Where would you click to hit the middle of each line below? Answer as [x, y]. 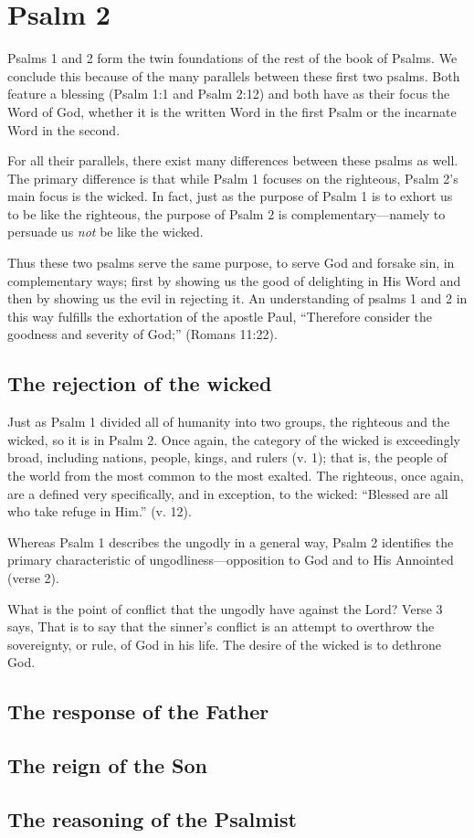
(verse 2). [33, 577]
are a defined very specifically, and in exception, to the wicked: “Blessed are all [228, 493]
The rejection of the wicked [140, 383]
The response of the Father [138, 711]
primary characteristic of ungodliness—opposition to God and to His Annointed [231, 560]
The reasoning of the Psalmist [152, 818]
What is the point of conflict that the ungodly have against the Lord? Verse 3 [225, 608]
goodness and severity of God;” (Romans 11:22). [142, 334]
